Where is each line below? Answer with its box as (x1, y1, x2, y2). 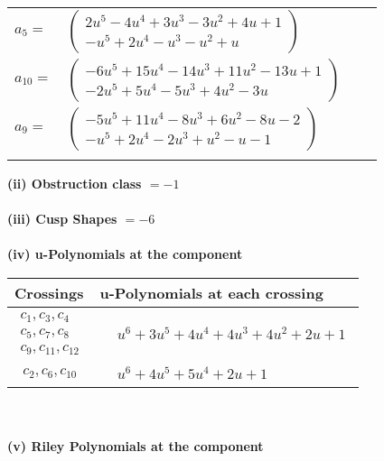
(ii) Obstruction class (7, 174, 142, 192)
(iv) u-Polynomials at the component (7, 244, 243, 263)
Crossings (14, 281, 84, 303)
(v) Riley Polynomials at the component (7, 437, 264, 456)
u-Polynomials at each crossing (99, 281, 323, 303)
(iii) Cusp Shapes (7, 209, 117, 228)
